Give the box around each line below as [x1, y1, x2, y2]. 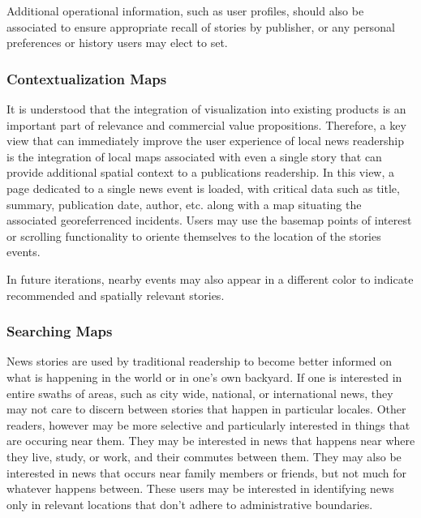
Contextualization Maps [6, 68, 167, 88]
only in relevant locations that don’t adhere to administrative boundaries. [6, 495, 373, 512]
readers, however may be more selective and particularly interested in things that [6, 416, 410, 433]
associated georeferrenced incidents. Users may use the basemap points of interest [6, 212, 412, 229]
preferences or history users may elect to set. [6, 34, 228, 51]
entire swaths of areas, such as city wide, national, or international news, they [6, 384, 393, 401]
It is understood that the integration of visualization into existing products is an [6, 101, 406, 117]
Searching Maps [6, 321, 113, 341]
